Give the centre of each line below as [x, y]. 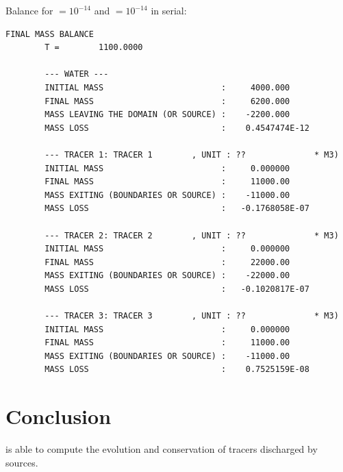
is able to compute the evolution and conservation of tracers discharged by [162, 449]
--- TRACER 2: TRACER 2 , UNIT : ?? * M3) [192, 235]
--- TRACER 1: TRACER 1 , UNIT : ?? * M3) [192, 154]
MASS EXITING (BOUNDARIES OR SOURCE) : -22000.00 [167, 276]
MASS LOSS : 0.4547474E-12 [177, 128]
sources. [22, 462]
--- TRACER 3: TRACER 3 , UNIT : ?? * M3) [192, 316]
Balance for [29, 10]
